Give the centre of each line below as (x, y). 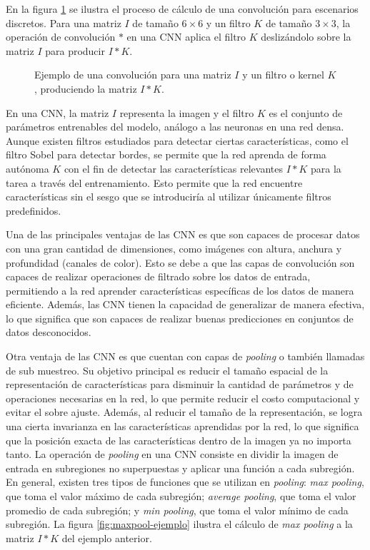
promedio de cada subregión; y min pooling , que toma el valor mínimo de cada (177, 510)
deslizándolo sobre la (306, 37)
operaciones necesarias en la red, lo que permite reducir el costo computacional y (183, 398)
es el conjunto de (306, 112)
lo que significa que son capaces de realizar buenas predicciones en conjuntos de (180, 318)
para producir (75, 50)
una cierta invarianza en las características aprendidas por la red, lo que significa (182, 426)
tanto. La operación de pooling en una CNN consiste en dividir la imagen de (172, 454)
